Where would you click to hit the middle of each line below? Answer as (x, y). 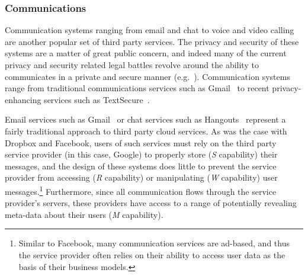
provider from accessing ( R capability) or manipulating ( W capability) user (141, 177)
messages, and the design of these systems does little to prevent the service (141, 166)
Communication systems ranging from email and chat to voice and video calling (150, 30)
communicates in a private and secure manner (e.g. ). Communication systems (147, 76)
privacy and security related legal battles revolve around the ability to (132, 65)
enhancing (23, 99)
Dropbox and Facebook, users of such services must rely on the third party (141, 142)
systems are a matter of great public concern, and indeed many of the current (146, 53)
